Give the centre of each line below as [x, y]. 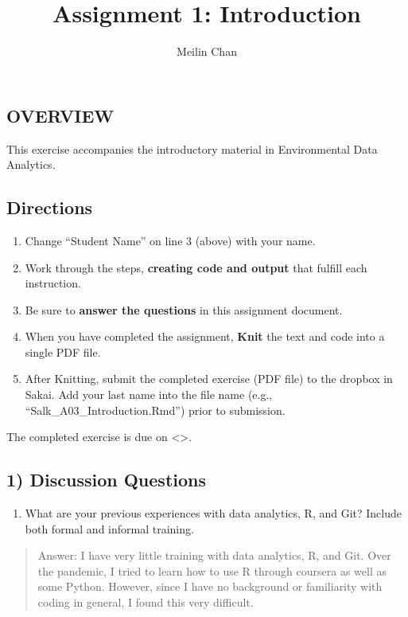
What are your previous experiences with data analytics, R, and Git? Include [213, 513]
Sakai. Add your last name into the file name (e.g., [149, 394]
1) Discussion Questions [106, 480]
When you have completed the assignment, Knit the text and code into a [205, 336]
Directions [50, 207]
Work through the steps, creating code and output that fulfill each [196, 267]
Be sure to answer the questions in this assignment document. [184, 309]
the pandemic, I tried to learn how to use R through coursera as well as [212, 570]
